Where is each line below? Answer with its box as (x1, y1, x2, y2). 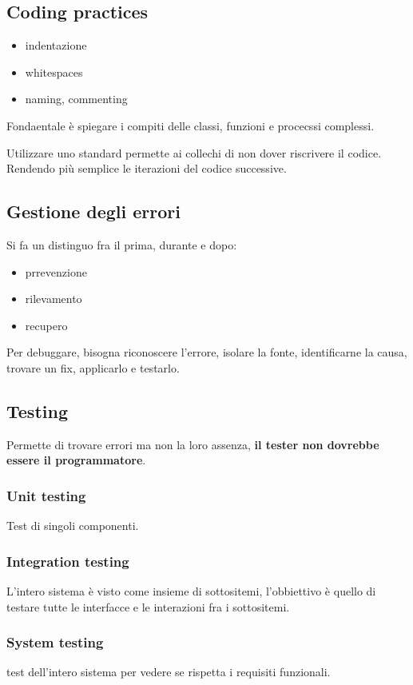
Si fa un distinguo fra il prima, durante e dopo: (6, 236, 237, 253)
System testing (6, 632, 104, 652)
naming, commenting (25, 90, 128, 107)
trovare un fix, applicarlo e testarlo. (6, 359, 180, 376)
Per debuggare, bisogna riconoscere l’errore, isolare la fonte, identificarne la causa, (6, 344, 407, 360)
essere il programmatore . (6, 452, 146, 468)
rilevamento (25, 290, 82, 307)
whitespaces (25, 63, 83, 80)
